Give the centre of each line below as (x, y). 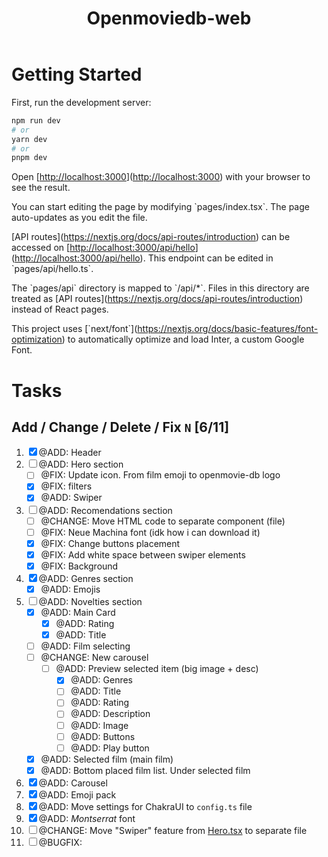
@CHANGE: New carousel (94, 658)
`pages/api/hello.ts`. (52, 269)
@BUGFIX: (60, 842)
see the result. (41, 188)
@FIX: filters (66, 486)
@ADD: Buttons (103, 736)
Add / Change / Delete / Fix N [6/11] (120, 427)
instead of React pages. (60, 309)
